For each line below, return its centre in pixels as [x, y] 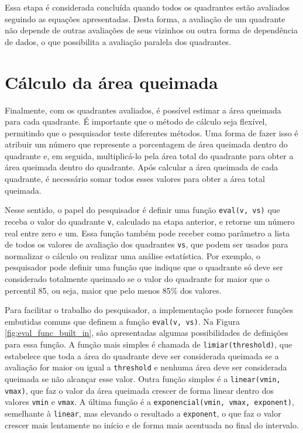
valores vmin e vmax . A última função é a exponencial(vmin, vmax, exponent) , [149, 402]
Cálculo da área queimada [111, 82]
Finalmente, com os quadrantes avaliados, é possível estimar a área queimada [143, 110]
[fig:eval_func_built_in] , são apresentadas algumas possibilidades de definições [147, 333]
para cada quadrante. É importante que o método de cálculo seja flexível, [136, 121]
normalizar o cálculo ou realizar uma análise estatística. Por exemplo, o [132, 255]
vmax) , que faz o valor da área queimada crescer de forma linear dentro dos [140, 390]
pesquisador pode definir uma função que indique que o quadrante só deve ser [144, 267]
